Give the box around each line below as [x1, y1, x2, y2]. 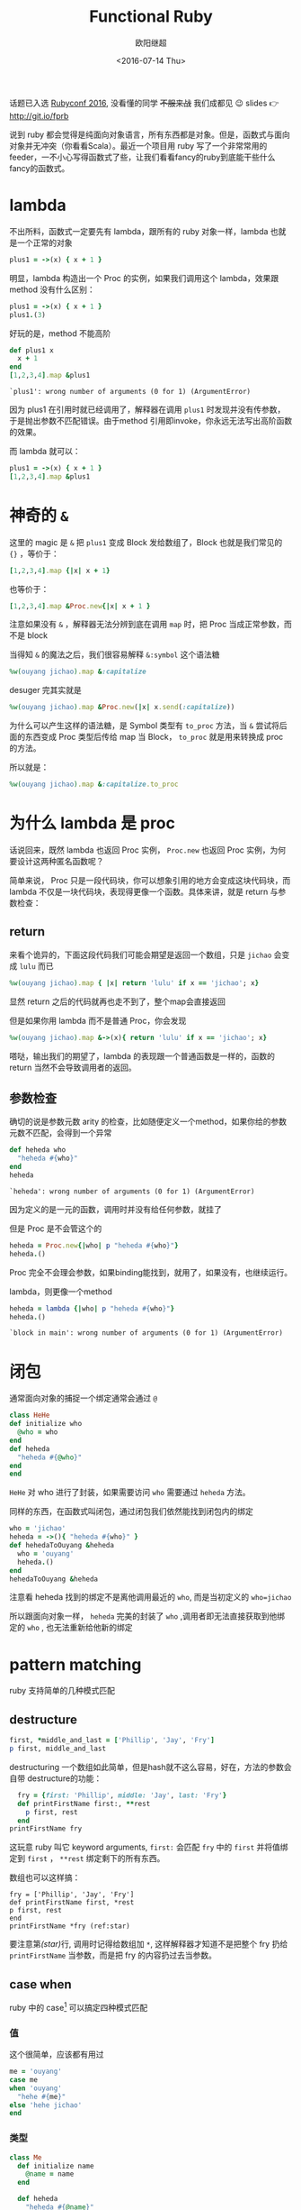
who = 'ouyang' [17, 1548, 75, 1558]
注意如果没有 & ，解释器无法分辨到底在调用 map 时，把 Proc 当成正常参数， [9, 619, 285, 630]
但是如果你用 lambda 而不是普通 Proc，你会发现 [9, 1015, 187, 1026]
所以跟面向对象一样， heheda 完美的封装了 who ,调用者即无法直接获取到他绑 [9, 1611, 286, 1621]
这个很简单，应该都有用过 [9, 2049, 104, 2060]
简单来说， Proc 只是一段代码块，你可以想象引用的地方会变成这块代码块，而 [9, 875, 291, 885]
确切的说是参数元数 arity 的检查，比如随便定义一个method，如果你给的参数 [9, 1116, 288, 1128]
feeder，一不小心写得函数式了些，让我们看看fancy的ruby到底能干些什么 [9, 151, 276, 162]
